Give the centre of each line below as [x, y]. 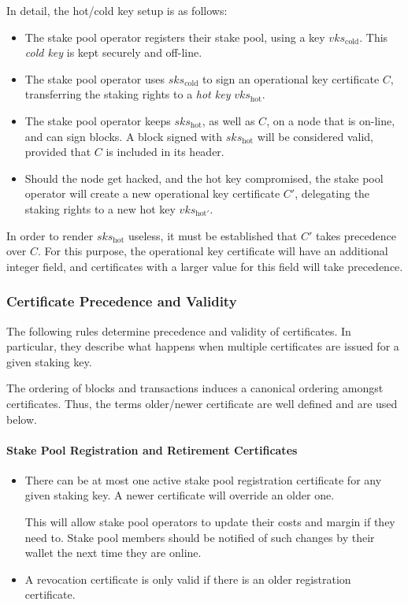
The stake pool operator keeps [98, 120]
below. [22, 419]
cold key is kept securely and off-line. [113, 52]
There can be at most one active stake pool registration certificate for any [203, 479]
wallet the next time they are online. [113, 553]
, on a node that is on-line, [331, 120]
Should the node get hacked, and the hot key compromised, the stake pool [204, 178]
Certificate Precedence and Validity [122, 301]
